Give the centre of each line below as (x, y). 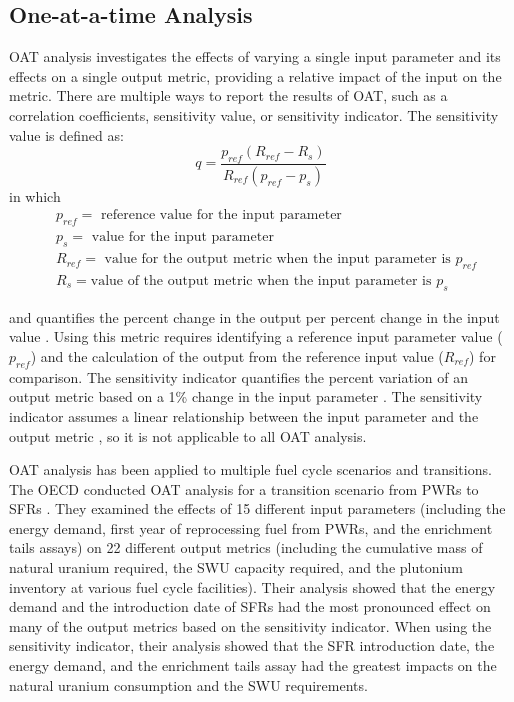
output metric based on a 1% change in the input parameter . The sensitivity (246, 396)
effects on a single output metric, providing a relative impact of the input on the (255, 75)
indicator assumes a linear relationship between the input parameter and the (244, 415)
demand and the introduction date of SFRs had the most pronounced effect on (250, 606)
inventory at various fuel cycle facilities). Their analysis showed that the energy (252, 586)
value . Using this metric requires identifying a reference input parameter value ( (256, 336)
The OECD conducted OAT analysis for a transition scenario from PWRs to (244, 488)
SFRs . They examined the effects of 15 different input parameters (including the (257, 508)
